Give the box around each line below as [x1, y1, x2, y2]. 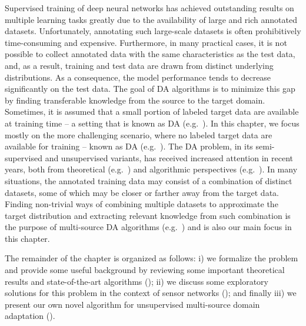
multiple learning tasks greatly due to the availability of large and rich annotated [5, 13, 297, 25]
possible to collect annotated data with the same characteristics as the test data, [5, 48, 295, 60]
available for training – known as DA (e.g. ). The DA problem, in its [5, 140, 253, 152]
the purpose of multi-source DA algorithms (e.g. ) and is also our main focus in [5, 221, 292, 233]
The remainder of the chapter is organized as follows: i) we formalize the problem [5, 252, 298, 264]
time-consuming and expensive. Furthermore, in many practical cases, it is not [5, 36, 287, 48]
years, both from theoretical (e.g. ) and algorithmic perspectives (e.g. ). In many [5, 163, 298, 175]
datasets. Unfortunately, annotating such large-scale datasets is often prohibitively [5, 25, 301, 37]
